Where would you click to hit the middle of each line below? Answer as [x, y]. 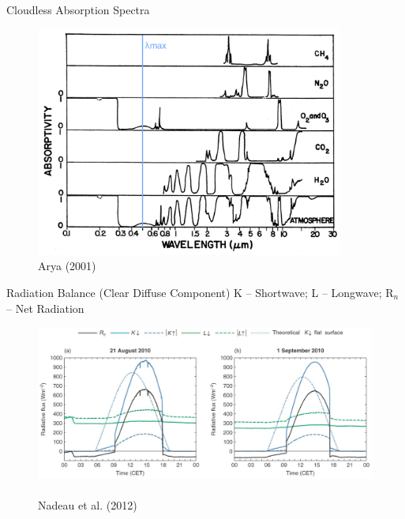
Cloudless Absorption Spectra [78, 9]
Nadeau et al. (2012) [88, 505]
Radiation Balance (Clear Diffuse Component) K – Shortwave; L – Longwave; [194, 292]
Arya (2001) [67, 266]
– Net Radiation [45, 308]
